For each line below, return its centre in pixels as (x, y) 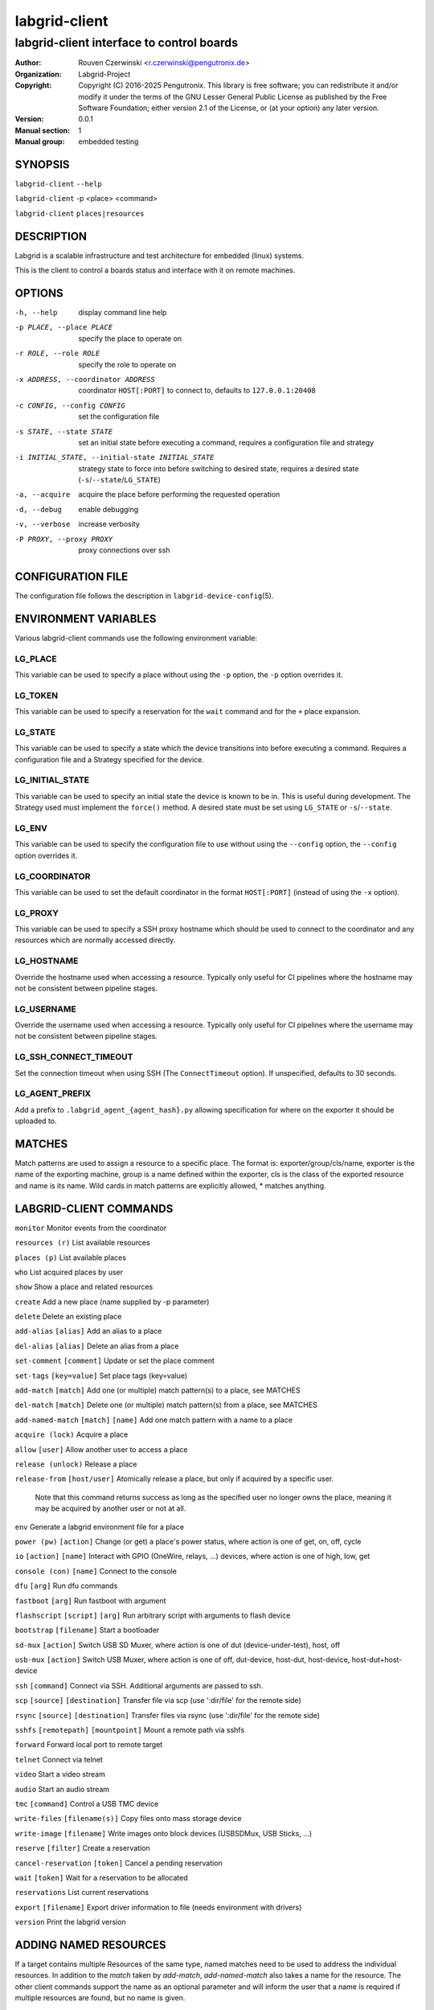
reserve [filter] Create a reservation (82, 1848)
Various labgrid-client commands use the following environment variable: (136, 638)
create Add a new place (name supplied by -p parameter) (112, 1302)
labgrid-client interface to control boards (127, 43)
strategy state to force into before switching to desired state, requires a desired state (219, 468)
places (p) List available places (70, 1257)
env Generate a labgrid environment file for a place (100, 1527)
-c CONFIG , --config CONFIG (70, 405)
